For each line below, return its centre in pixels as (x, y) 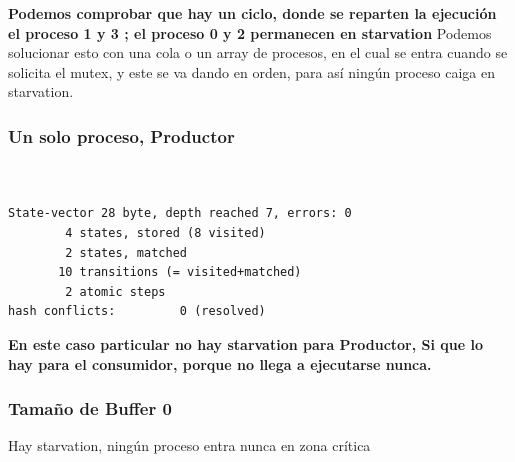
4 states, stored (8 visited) (165, 232)
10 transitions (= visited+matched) (180, 272)
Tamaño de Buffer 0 (90, 408)
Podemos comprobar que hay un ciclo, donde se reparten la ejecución (252, 13)
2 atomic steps (115, 291)
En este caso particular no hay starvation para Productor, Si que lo (246, 343)
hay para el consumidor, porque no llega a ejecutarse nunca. (220, 363)
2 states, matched (126, 252)
